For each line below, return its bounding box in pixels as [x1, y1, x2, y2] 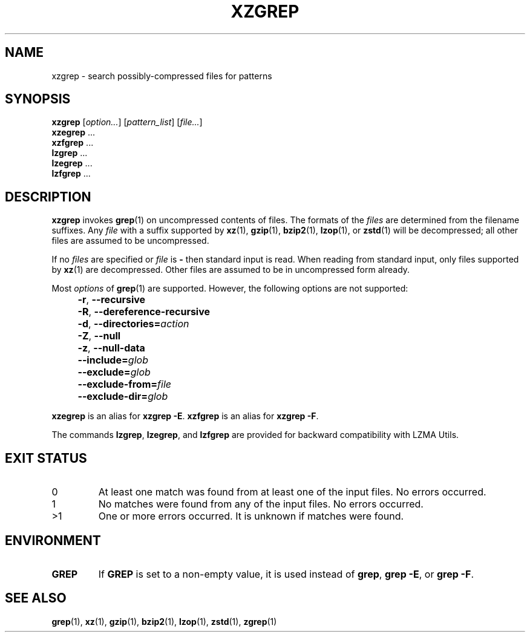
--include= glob [77, 354, 148, 367]
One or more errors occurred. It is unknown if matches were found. [98, 510, 404, 523]
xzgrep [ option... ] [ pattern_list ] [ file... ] [51, 117, 203, 128]
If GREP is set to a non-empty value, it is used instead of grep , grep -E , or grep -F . [98, 567, 474, 580]
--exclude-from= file [77, 378, 172, 391]
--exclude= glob [77, 366, 151, 379]
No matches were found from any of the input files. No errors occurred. [98, 498, 424, 511]
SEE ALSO [5, 590, 67, 606]
